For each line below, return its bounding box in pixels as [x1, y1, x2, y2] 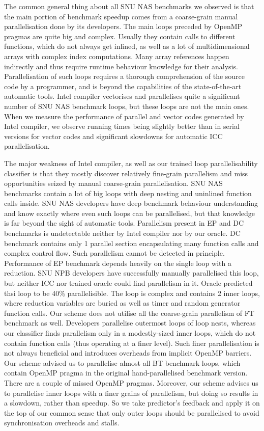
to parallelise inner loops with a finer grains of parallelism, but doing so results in [4, 387, 258, 398]
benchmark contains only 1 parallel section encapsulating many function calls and [4, 237, 259, 248]
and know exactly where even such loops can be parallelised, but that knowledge [4, 207, 255, 218]
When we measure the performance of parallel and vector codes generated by [4, 111, 244, 121]
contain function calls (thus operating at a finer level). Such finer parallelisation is [4, 337, 259, 348]
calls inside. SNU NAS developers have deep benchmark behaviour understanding [4, 198, 258, 208]
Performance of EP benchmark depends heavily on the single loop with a [4, 257, 231, 268]
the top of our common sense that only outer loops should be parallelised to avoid [4, 407, 259, 418]
